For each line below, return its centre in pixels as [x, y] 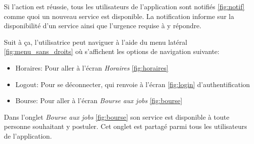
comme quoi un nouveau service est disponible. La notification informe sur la [119, 16]
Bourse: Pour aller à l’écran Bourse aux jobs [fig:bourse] [99, 100]
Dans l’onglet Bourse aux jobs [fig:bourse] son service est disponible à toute [117, 117]
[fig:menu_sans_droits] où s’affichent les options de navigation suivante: [112, 51]
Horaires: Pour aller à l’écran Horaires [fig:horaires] [92, 67]
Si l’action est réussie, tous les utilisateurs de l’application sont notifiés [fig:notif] [124, 6]
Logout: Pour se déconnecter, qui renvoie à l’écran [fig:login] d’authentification [133, 84]
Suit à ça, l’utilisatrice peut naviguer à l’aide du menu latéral [96, 42]
